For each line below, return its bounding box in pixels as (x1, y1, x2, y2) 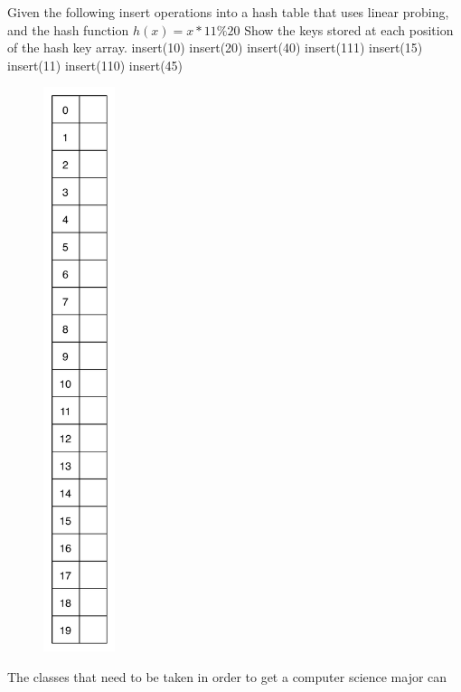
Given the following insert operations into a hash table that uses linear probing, (7, 3, 449, 21)
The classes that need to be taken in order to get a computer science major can (7, 667, 447, 686)
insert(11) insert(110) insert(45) (7, 55, 183, 74)
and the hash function (7, 20, 129, 39)
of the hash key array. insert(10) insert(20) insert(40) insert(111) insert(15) (7, 38, 423, 57)
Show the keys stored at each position (244, 20, 454, 39)
